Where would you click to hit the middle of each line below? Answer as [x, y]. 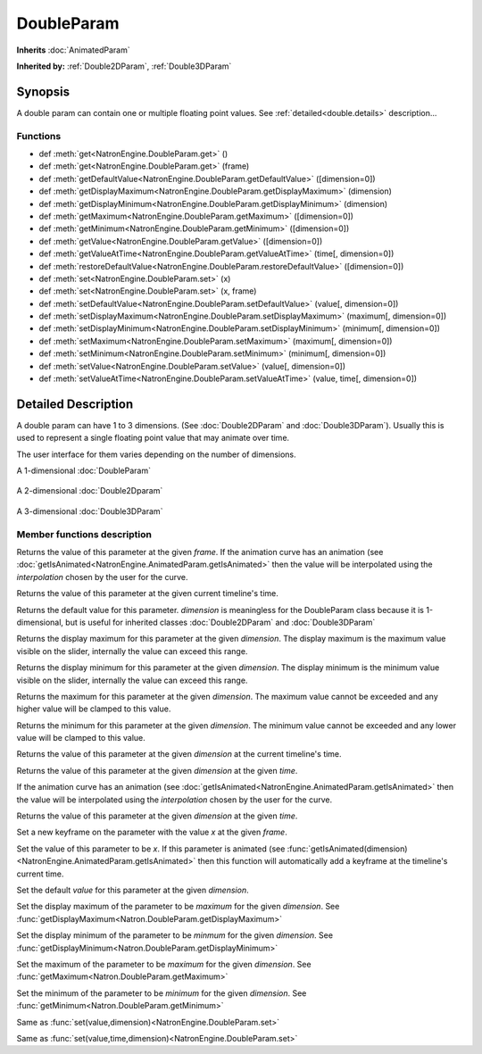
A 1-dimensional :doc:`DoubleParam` [84, 471]
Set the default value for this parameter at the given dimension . [133, 890]
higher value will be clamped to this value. [94, 709]
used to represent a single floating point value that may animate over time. [153, 438]
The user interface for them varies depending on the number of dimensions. [156, 454]
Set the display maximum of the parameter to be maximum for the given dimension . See [178, 907]
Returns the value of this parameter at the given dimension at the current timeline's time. [179, 754]
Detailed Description [75, 404]
